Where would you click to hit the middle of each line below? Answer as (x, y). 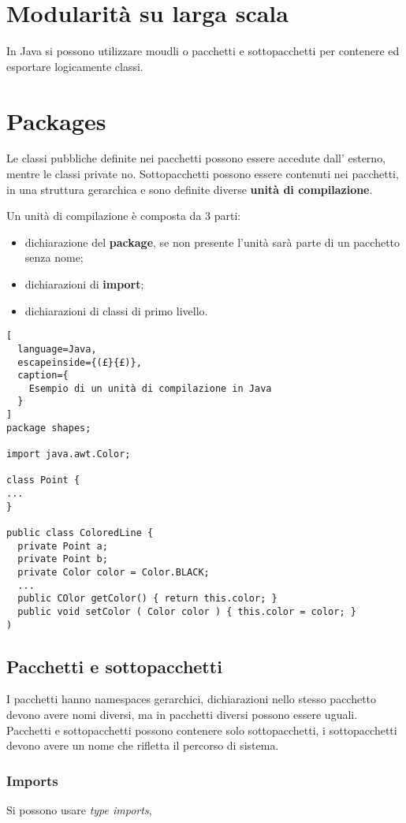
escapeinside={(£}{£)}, (80, 362)
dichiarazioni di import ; (84, 284)
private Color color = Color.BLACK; (114, 572)
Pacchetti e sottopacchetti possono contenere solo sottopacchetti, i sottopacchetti (202, 730)
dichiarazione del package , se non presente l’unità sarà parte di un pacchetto (212, 242)
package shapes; (49, 428)
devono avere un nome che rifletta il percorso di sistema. (143, 745)
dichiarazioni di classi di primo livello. (116, 310)
